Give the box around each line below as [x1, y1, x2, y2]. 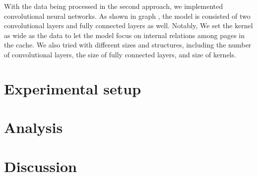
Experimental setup [4, 78, 141, 98]
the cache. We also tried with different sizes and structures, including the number [4, 40, 252, 50]
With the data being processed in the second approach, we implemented [4, 1, 223, 11]
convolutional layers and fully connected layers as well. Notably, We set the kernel [4, 20, 253, 31]
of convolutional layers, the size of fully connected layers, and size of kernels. [4, 49, 236, 59]
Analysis [4, 117, 63, 137]
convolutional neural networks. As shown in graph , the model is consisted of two [4, 10, 251, 21]
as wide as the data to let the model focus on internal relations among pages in [4, 30, 245, 40]
